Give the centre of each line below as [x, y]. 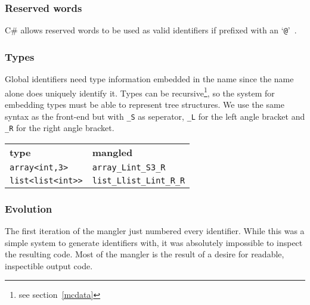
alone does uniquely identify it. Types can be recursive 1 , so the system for [140, 92]
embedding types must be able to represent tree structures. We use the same [145, 104]
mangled [112, 152]
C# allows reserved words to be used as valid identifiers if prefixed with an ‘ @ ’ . [151, 30]
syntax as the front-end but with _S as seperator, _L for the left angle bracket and [155, 116]
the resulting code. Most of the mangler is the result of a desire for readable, [145, 254]
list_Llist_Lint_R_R [139, 180]
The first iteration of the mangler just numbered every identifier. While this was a [155, 231]
